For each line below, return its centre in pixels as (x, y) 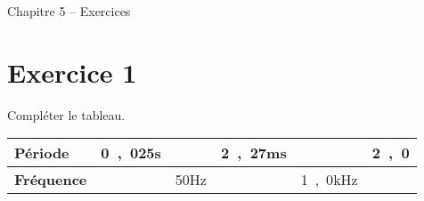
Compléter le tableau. (66, 114)
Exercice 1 (72, 72)
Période (42, 153)
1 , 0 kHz (329, 180)
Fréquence (51, 180)
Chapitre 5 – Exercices (69, 11)
